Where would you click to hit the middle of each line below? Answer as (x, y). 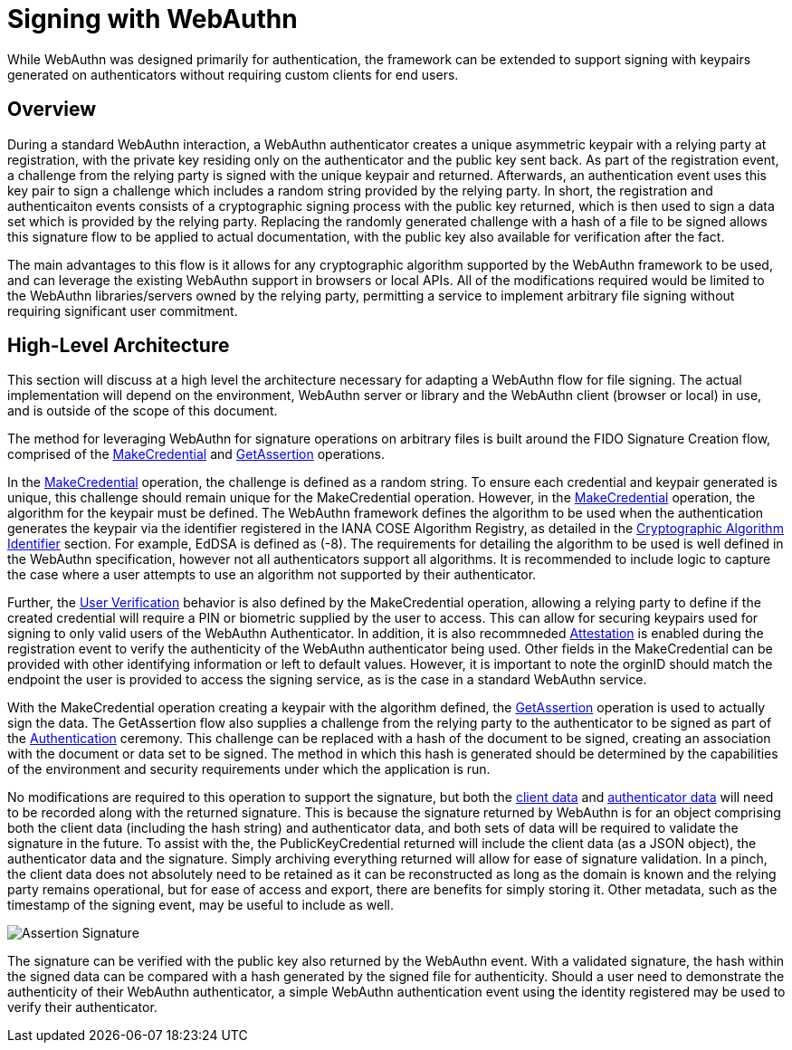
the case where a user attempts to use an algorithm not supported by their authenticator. (272, 575)
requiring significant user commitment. (123, 310)
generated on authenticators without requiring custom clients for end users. (233, 74)
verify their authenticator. (82, 1007)
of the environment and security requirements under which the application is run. (249, 769)
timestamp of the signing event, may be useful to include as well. (200, 905)
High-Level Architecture (119, 346)
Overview (52, 110)
